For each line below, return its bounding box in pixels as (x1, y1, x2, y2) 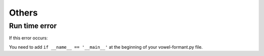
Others (9, 7, 38, 18)
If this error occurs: (9, 35, 48, 41)
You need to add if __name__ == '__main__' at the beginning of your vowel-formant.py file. (9, 44, 203, 50)
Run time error (9, 21, 57, 30)
